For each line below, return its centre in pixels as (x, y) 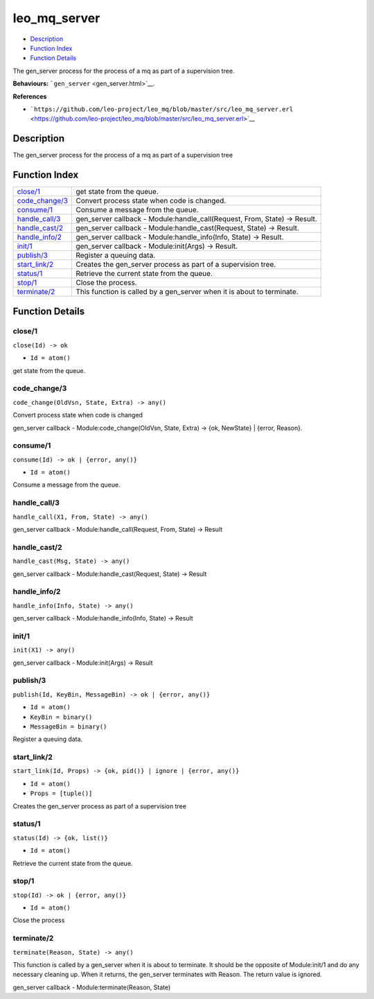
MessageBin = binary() (69, 727)
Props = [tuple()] (61, 793)
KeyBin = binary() (61, 717)
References (30, 96)
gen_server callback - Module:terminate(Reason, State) (92, 987)
